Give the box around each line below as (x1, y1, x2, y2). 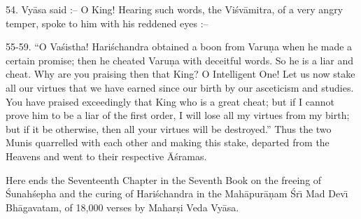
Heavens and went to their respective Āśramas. (6, 148, 207, 163)
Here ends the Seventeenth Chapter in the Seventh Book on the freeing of (6, 172, 322, 187)
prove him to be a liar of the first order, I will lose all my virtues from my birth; (6, 108, 350, 122)
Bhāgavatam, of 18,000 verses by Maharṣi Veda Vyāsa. (6, 199, 239, 214)
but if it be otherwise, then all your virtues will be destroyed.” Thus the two (6, 121, 332, 136)
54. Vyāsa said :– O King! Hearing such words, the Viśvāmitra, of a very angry (6, 2, 344, 16)
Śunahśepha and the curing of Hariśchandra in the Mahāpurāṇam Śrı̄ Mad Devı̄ (6, 186, 348, 201)
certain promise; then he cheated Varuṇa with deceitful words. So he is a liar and (6, 52, 354, 67)
